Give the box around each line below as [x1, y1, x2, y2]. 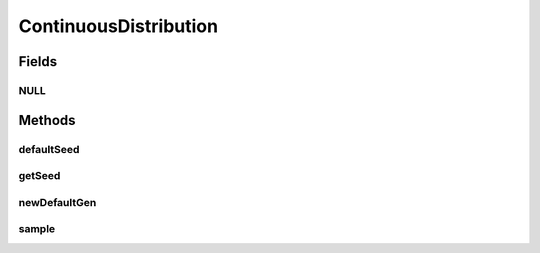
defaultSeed [18, 142, 80, 156]
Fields [18, 53, 58, 70]
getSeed [18, 169, 61, 183]
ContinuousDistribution [18, 15, 219, 37]
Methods [18, 111, 76, 129]
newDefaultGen [18, 195, 97, 209]
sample [18, 222, 56, 236]
